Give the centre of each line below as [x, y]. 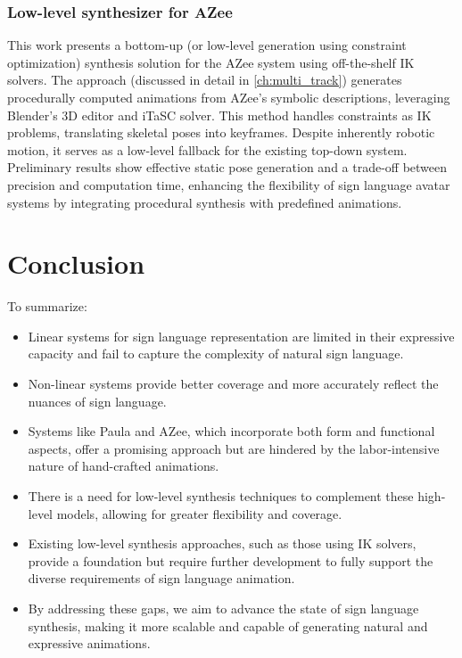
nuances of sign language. [97, 401]
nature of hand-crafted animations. [124, 466]
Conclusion [76, 263]
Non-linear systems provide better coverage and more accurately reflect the [233, 384]
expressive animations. [89, 643]
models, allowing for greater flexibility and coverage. [199, 513]
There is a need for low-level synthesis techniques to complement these [221, 496]
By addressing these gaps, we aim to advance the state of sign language [223, 608]
